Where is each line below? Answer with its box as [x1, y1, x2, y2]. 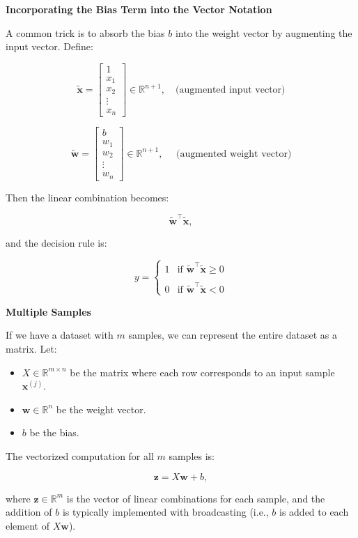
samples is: [169, 448, 215, 463]
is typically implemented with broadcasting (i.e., [62, 505, 269, 519]
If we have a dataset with [6, 328, 114, 342]
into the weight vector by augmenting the [175, 25, 352, 40]
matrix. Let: [6, 341, 57, 355]
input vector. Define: [6, 39, 93, 54]
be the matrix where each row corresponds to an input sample [70, 364, 335, 379]
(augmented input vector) [176, 85, 286, 95]
